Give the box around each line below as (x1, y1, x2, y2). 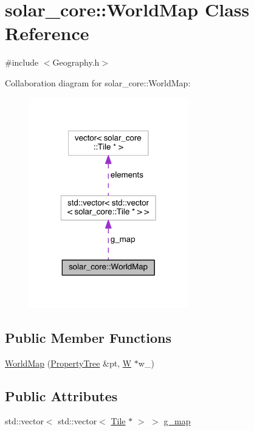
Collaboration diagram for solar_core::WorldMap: (5, 76, 191, 89)
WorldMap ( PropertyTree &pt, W (5, 356, 132, 369)
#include (5, 56, 39, 69)
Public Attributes (5, 386, 118, 405)
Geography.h (52, 56, 100, 69)
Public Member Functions (5, 328, 171, 347)
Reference (5, 21, 89, 46)
